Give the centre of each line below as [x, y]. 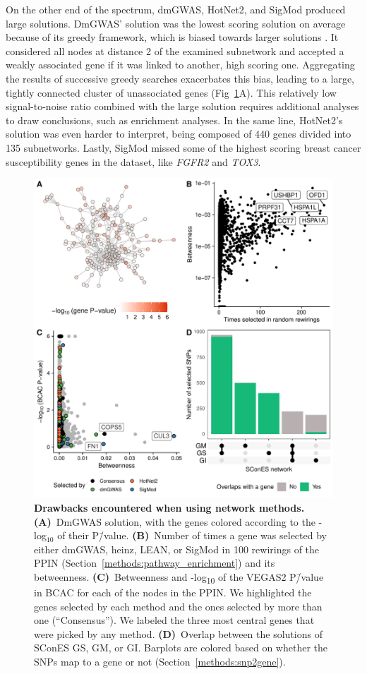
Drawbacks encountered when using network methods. [169, 507]
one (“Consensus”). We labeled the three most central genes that [174, 620]
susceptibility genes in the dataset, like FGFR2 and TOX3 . [133, 161]
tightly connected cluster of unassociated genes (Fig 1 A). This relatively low [171, 92]
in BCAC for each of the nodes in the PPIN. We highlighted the [173, 592]
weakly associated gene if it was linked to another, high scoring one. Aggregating [180, 65]
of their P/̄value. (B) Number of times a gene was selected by [192, 535]
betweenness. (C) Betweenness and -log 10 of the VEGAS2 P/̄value [179, 577]
